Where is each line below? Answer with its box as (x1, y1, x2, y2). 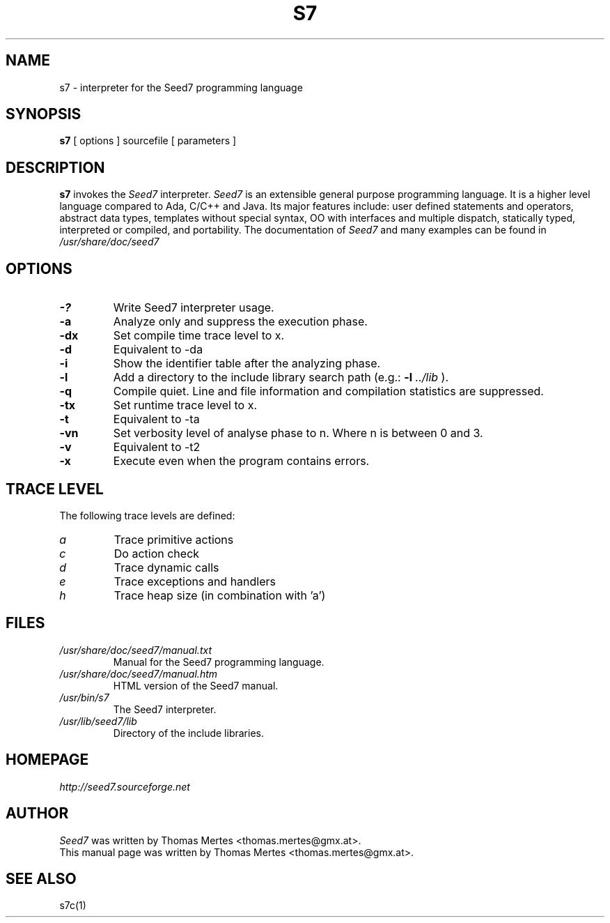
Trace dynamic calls (114, 560, 219, 574)
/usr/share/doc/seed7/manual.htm (59, 667, 218, 680)
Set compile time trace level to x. (113, 328, 285, 343)
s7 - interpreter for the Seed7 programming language (59, 81, 303, 93)
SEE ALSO (6, 869, 77, 887)
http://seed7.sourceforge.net (59, 780, 190, 793)
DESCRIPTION (6, 158, 105, 176)
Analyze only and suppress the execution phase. (113, 314, 368, 329)
